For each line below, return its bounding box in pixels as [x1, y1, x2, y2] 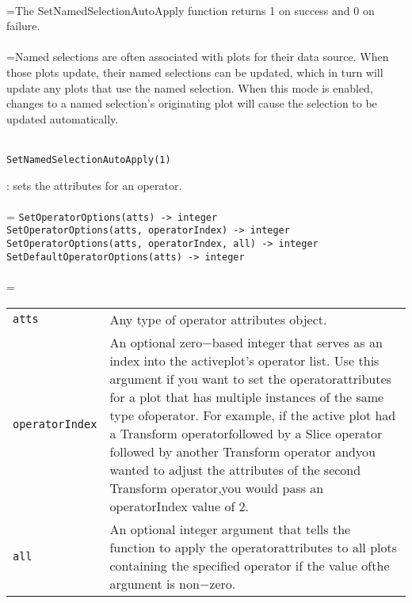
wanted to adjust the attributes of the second [109, 460, 361, 479]
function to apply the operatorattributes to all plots [109, 537, 397, 556]
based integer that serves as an [212, 332, 383, 351]
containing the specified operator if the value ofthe [109, 556, 390, 575]
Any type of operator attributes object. [109, 309, 327, 328]
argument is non [109, 574, 200, 593]
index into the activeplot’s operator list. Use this [109, 351, 380, 370]
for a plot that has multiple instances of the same [109, 387, 384, 406]
